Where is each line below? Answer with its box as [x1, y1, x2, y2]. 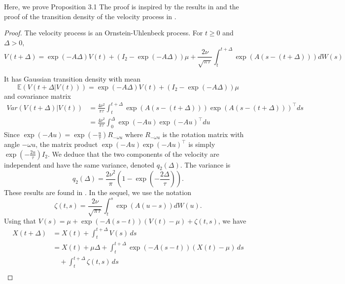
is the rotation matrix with [162, 129, 244, 140]
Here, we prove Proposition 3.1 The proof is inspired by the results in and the [4, 1, 239, 11]
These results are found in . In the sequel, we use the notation [4, 187, 191, 198]
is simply [188, 139, 215, 149]
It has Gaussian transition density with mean [4, 74, 141, 84]
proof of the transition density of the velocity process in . [4, 11, 176, 21]
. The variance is [180, 159, 231, 170]
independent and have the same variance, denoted [4, 159, 155, 170]
